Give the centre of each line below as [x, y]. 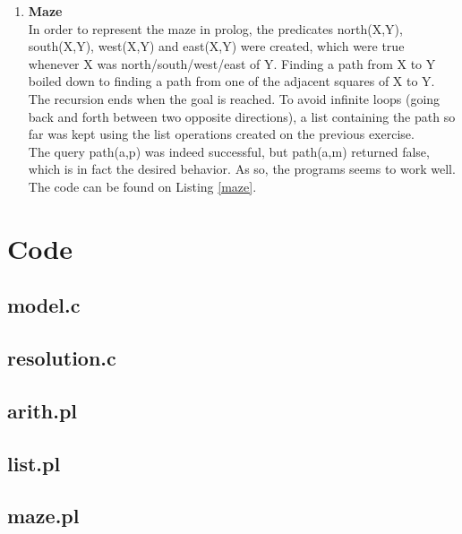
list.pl [34, 463]
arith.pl [43, 410]
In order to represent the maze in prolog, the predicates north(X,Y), [215, 28]
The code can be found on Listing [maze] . [142, 186]
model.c [44, 305]
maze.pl [43, 516]
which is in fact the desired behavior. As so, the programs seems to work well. [242, 169]
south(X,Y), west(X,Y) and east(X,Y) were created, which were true [216, 46]
